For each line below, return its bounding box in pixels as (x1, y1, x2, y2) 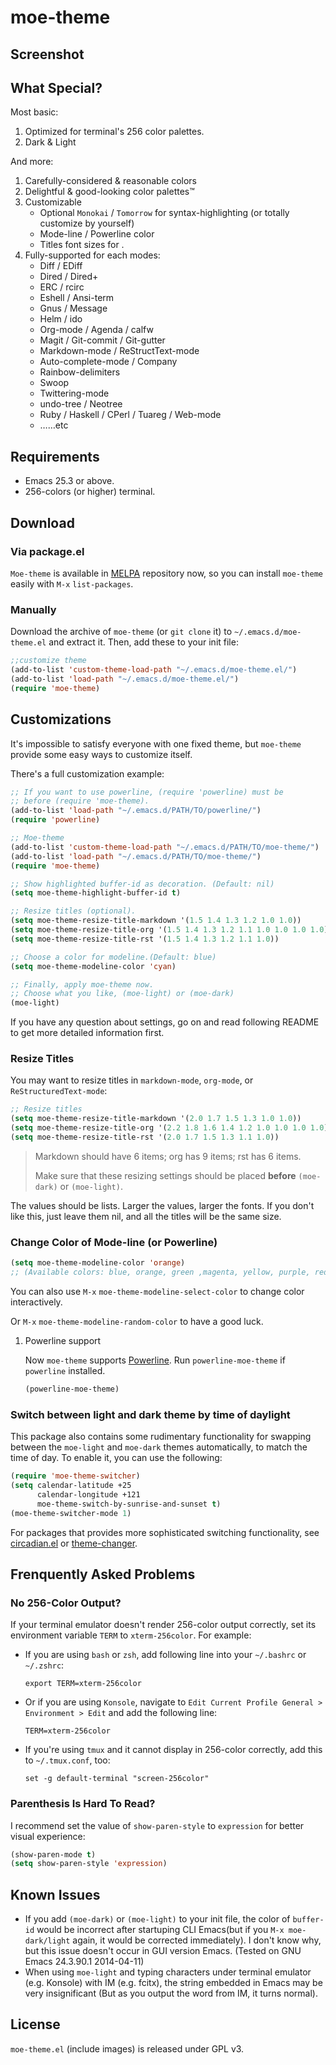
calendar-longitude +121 (36, 1489, 141, 1500)
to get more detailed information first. (10, 1027, 165, 1039)
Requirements (10, 448, 100, 465)
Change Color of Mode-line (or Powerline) (10, 1235, 218, 1249)
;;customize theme (10, 656, 87, 666)
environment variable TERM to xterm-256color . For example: (10, 1629, 252, 1641)
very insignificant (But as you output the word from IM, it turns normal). (24, 1987, 318, 2000)
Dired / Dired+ (39, 271, 99, 283)
